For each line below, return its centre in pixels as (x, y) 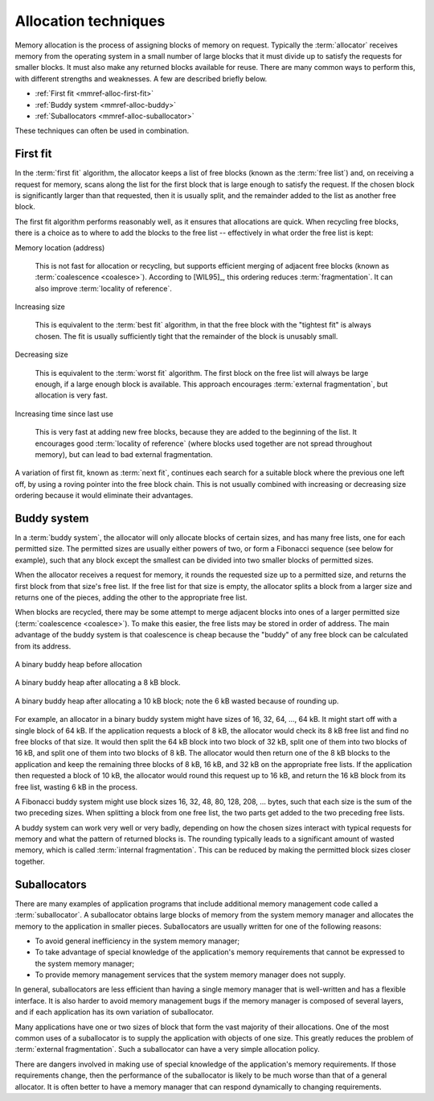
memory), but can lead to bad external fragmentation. (124, 454)
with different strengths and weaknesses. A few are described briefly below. (141, 78)
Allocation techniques (90, 21)
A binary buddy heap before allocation (78, 664)
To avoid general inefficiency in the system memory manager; (137, 941)
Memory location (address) (60, 247)
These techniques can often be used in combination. (102, 131)
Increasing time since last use (64, 414)
